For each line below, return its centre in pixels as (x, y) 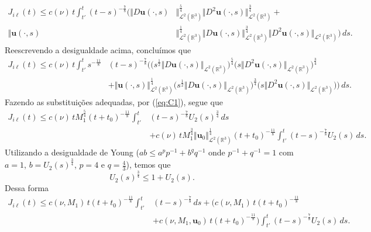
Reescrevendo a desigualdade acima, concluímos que (98, 50)
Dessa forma (27, 188)
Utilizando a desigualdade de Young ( (72, 152)
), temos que (148, 165)
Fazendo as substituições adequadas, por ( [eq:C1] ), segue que (114, 102)
